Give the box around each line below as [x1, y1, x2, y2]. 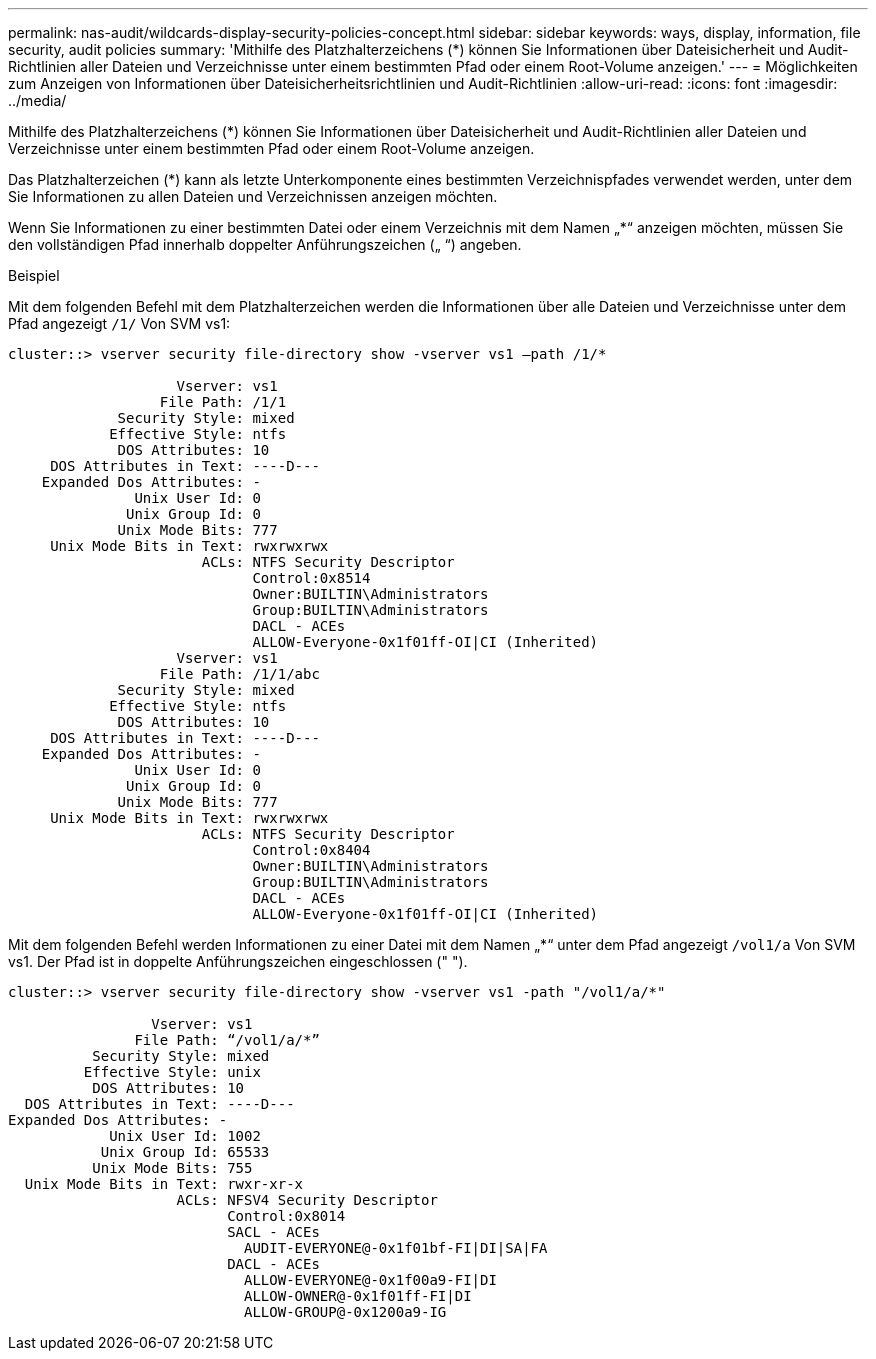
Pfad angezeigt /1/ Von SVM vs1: [8, 315, 231, 332]
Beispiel [8, 267, 60, 284]
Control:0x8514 [252, 570, 371, 586]
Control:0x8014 [227, 1208, 346, 1224]
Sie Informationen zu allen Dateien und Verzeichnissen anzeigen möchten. [8, 188, 498, 205]
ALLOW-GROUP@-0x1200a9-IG [244, 1304, 447, 1320]
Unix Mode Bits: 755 [92, 1160, 253, 1176]
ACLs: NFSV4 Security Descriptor [176, 1192, 438, 1208]
